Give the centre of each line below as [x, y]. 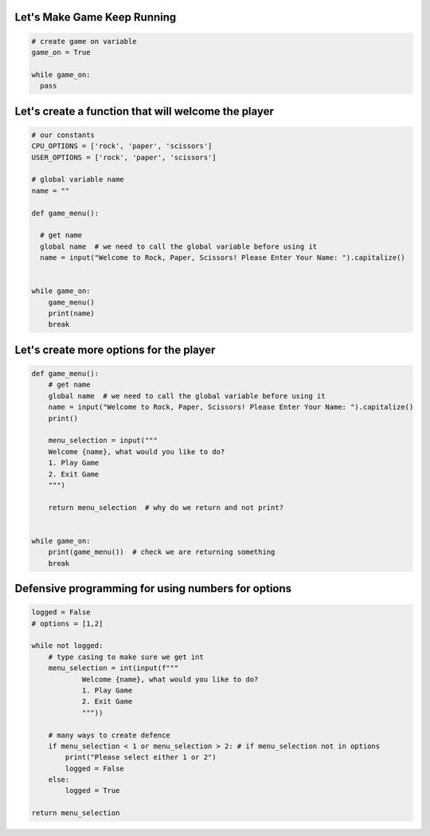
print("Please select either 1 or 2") [141, 758]
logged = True [92, 791]
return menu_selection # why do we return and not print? [166, 507]
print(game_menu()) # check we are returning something [162, 552]
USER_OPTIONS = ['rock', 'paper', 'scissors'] [124, 157]
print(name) [72, 314]
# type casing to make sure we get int [126, 657]
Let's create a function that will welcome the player [144, 111]
